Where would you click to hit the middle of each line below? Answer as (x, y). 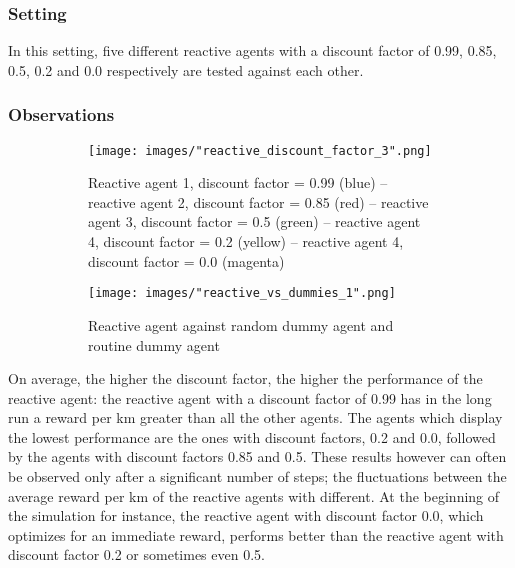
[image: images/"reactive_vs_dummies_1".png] (242, 293)
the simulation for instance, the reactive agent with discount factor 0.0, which (246, 515)
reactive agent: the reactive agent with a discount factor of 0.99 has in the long (250, 397)
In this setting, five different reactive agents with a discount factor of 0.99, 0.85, (252, 50)
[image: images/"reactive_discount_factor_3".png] (260, 150)
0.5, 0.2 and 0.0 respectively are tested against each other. (186, 69)
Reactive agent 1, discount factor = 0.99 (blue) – (238, 182)
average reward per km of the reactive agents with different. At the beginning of (254, 495)
